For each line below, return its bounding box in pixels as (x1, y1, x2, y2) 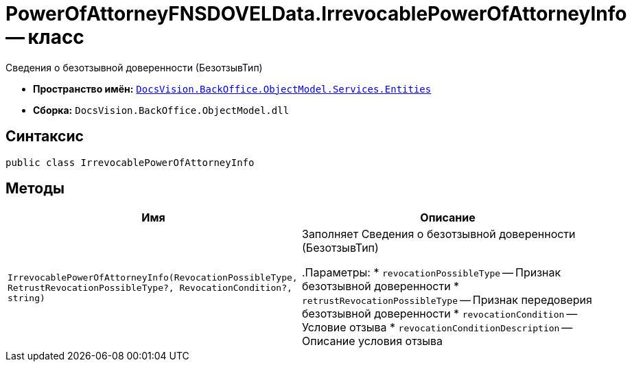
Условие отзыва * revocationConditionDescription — (302, 320, 573, 335)
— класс (5, 25, 84, 49)
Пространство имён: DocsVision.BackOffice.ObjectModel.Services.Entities (33, 82, 432, 95)
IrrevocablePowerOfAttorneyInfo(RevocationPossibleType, (8, 272, 298, 283)
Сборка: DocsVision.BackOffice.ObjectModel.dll (33, 104, 290, 116)
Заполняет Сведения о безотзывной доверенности (302, 227, 576, 241)
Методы (5, 180, 65, 198)
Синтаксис (5, 128, 84, 145)
